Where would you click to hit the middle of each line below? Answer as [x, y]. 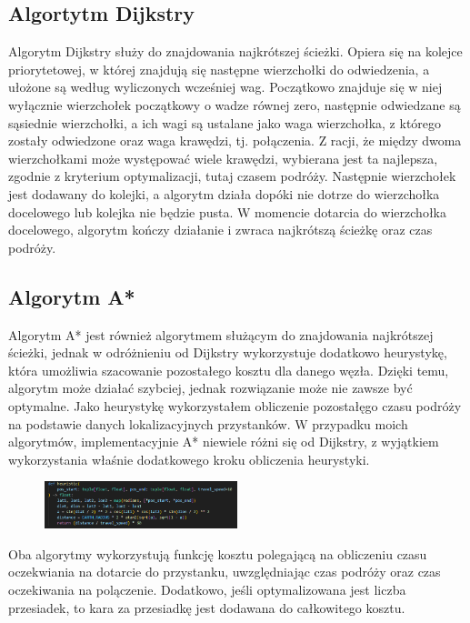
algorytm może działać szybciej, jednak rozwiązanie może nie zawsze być [210, 388]
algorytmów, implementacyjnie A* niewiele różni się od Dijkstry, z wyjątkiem [224, 442]
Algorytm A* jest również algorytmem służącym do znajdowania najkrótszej [221, 334]
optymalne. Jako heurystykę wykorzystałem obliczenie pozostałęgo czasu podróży [235, 405]
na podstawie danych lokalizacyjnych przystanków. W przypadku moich [208, 423]
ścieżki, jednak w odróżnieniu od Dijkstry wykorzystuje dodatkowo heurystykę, [228, 352]
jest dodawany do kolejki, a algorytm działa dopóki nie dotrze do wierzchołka [224, 193]
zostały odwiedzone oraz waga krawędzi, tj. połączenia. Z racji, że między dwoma [235, 141]
